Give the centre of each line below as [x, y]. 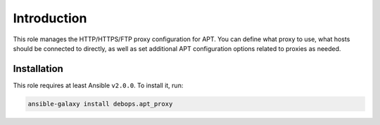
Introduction [50, 18]
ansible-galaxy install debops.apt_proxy [100, 104]
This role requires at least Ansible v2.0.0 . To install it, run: [98, 85]
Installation [38, 69]
